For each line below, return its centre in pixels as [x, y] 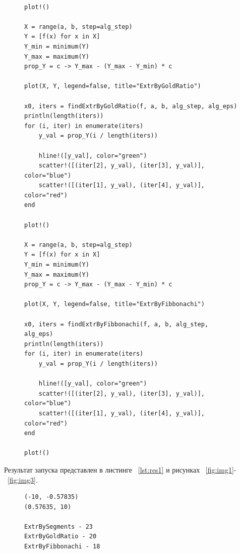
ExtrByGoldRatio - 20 [61, 537]
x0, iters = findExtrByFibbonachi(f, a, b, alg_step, [116, 324]
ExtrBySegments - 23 [59, 526]
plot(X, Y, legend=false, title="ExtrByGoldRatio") [113, 86]
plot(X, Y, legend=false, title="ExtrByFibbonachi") [114, 304]
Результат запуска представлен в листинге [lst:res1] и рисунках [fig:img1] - [120, 469]
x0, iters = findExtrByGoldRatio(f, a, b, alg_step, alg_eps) [131, 106]
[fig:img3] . [23, 479]
